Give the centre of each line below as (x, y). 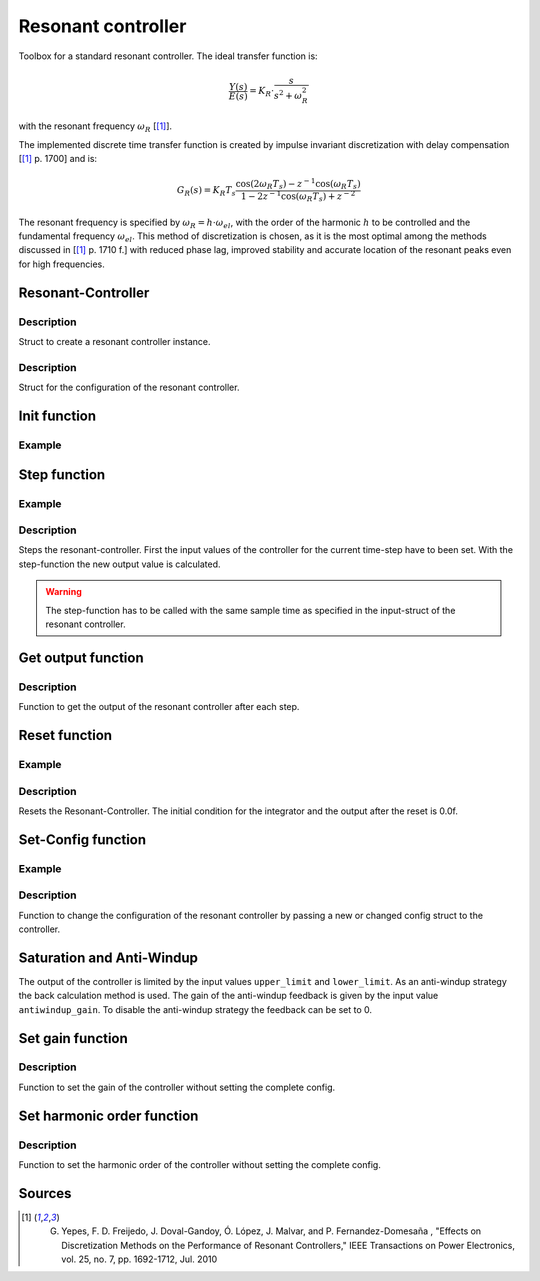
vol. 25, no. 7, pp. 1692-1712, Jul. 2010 (139, 1259)
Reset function (65, 735)
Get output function (81, 657)
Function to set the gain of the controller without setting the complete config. (176, 1087)
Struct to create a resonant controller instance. (114, 342)
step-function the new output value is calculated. (119, 564)
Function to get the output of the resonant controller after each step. (159, 707)
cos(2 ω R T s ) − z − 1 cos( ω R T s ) (298, 184)
